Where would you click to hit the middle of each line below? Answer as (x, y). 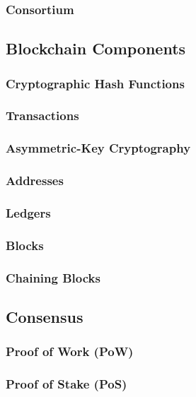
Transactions (42, 115)
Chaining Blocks (53, 277)
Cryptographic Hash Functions (95, 83)
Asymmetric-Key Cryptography (98, 148)
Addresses (35, 180)
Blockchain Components (96, 48)
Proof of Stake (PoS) (67, 384)
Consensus (45, 316)
